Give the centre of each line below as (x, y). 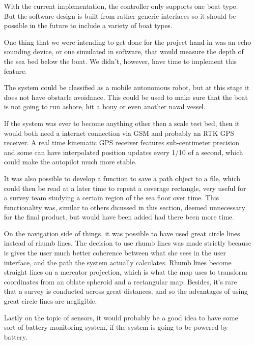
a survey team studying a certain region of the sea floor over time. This (112, 198)
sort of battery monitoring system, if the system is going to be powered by (116, 327)
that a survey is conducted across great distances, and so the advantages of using (126, 291)
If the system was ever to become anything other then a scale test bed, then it (122, 123)
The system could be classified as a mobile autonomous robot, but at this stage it (127, 87)
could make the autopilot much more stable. (70, 162)
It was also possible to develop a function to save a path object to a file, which (122, 178)
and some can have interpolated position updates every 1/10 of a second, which (124, 152)
